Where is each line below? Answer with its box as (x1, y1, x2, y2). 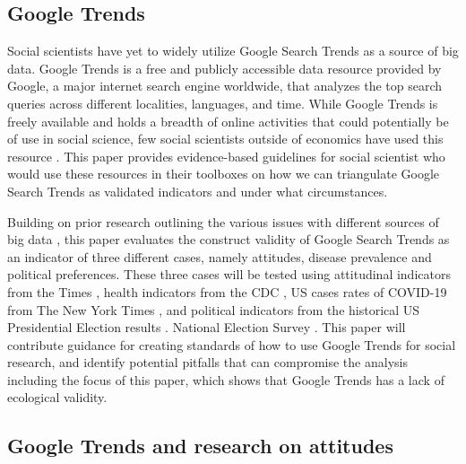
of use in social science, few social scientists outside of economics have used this (7, 129, 444, 148)
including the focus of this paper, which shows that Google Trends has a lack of (7, 370, 444, 389)
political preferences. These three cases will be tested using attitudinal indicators (7, 265, 451, 284)
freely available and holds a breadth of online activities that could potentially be (7, 111, 449, 130)
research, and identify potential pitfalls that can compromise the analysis (7, 353, 408, 372)
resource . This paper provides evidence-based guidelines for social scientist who (7, 146, 445, 165)
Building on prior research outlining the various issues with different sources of (7, 212, 439, 231)
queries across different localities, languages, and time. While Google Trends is (7, 93, 438, 112)
